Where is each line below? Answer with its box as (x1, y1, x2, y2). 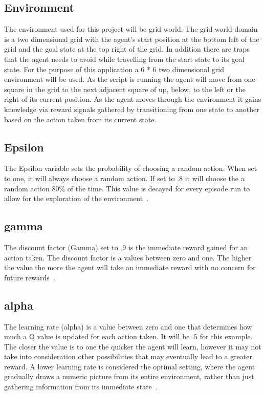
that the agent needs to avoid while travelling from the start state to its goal (4, 53, 245, 64)
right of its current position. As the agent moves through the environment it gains (4, 94, 261, 104)
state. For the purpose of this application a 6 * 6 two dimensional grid (4, 63, 224, 74)
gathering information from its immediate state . (4, 381, 158, 392)
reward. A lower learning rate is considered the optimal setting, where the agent (4, 361, 255, 371)
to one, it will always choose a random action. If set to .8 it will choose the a (4, 172, 245, 183)
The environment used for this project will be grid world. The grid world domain (4, 24, 258, 34)
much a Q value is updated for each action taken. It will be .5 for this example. (4, 331, 253, 342)
